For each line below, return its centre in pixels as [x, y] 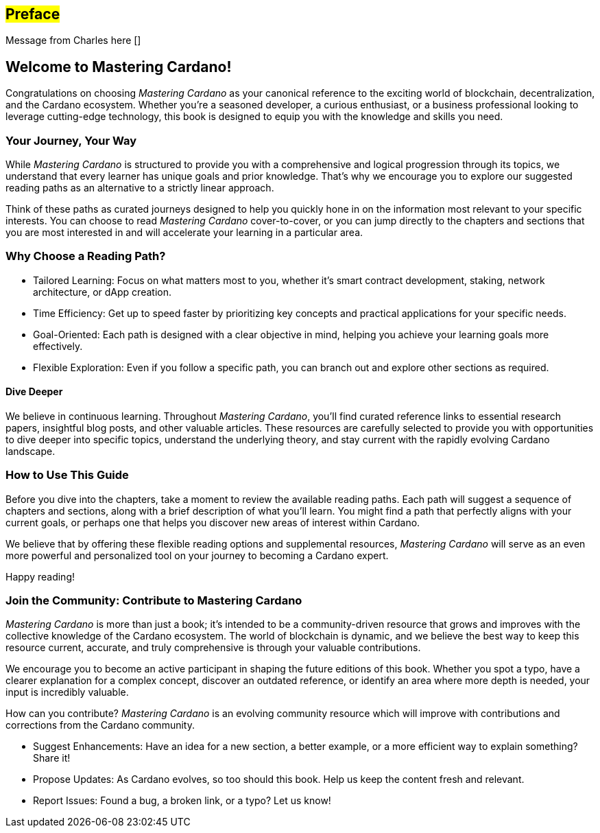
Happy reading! [40, 576]
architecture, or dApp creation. [102, 292]
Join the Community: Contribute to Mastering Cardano [154, 601]
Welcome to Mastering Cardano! [119, 67]
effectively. [58, 346]
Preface [33, 14]
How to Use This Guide [67, 475]
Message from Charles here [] [73, 40]
